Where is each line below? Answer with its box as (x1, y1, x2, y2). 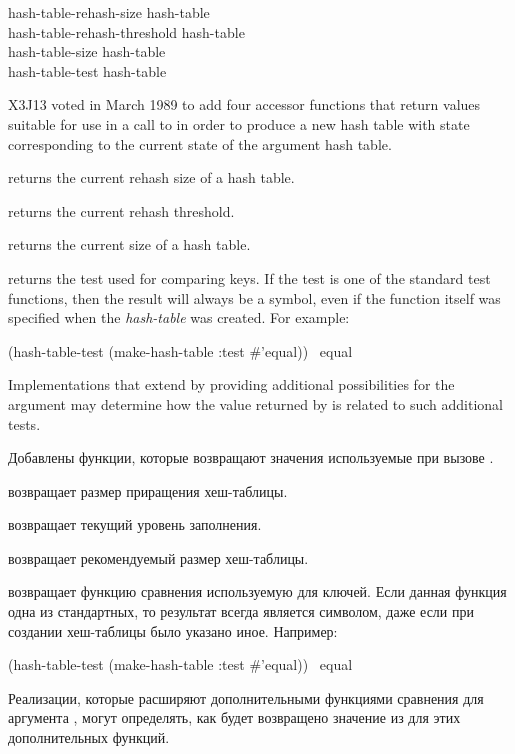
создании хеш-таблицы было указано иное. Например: (8, 620, 338, 641)
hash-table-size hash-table (8, 41, 166, 62)
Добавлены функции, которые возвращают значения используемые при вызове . (8, 447, 494, 468)
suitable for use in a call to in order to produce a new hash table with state (8, 113, 470, 134)
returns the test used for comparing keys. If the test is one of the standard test (8, 267, 491, 288)
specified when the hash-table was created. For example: (8, 307, 350, 328)
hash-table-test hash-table (8, 60, 167, 81)
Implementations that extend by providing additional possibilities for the (8, 374, 455, 395)
